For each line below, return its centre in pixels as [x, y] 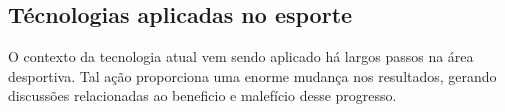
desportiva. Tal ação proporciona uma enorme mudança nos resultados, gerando [252, 75]
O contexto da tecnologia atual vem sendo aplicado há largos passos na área [241, 56]
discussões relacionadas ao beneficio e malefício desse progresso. [202, 95]
